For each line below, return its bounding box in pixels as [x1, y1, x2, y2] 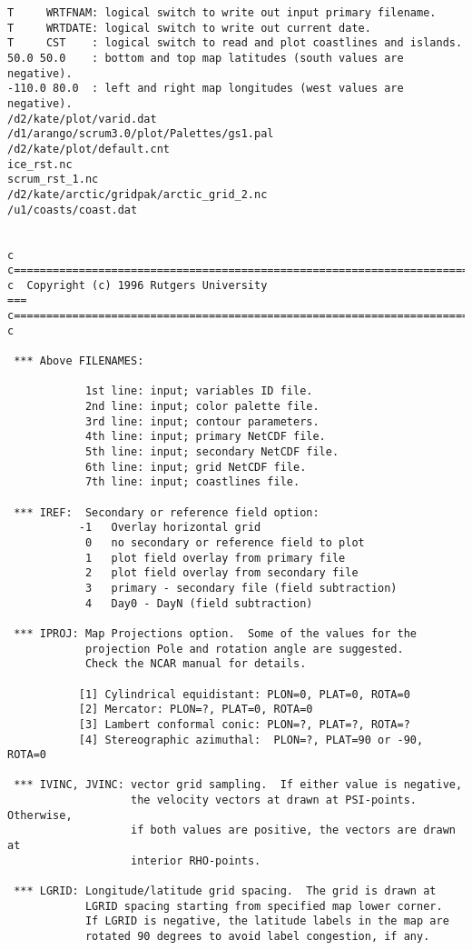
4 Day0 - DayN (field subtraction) [84, 596, 313, 610]
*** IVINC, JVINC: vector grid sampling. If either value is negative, [14, 778, 463, 792]
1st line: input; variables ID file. [84, 385, 313, 398]
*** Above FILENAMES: [14, 355, 144, 368]
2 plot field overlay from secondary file [84, 566, 359, 580]
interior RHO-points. [131, 854, 261, 867]
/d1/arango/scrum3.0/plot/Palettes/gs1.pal [7, 127, 274, 141]
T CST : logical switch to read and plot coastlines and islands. [7, 36, 463, 50]
